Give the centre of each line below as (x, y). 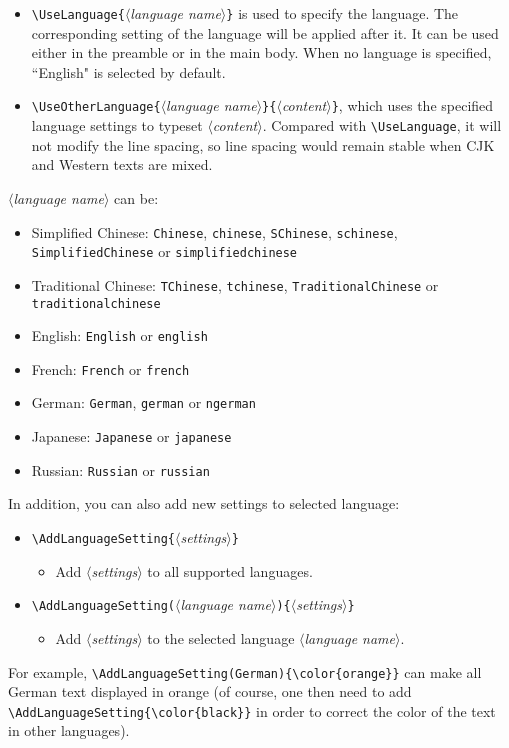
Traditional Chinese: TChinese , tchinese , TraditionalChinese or (235, 284)
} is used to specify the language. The (342, 13)
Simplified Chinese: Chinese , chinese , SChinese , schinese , (214, 231)
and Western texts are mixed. (122, 164)
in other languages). (69, 730)
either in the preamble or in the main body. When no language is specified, (261, 52)
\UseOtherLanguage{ (96, 107)
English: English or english (119, 335)
